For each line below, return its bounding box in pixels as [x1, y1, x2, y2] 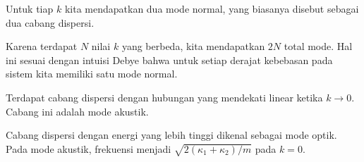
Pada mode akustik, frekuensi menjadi [6, 141, 171, 156]
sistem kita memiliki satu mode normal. [6, 66, 178, 81]
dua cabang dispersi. [6, 15, 95, 30]
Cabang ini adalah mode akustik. [6, 104, 149, 118]
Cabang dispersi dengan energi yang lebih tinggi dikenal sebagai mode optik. [6, 127, 337, 142]
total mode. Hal [284, 39, 353, 54]
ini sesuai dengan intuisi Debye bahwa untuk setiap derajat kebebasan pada [6, 52, 333, 67]
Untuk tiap [6, 1, 54, 15]
